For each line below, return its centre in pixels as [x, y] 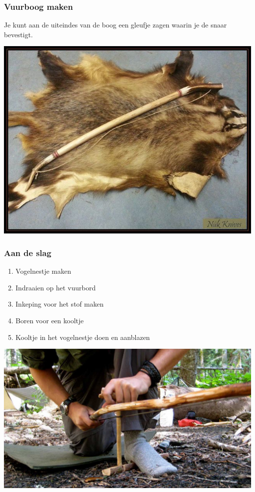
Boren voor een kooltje [50, 320]
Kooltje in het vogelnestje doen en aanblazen [83, 337]
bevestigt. [18, 34]
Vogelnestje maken [43, 271]
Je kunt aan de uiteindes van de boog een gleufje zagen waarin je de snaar [115, 25]
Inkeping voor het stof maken [60, 304]
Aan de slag [28, 252]
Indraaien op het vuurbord [55, 287]
